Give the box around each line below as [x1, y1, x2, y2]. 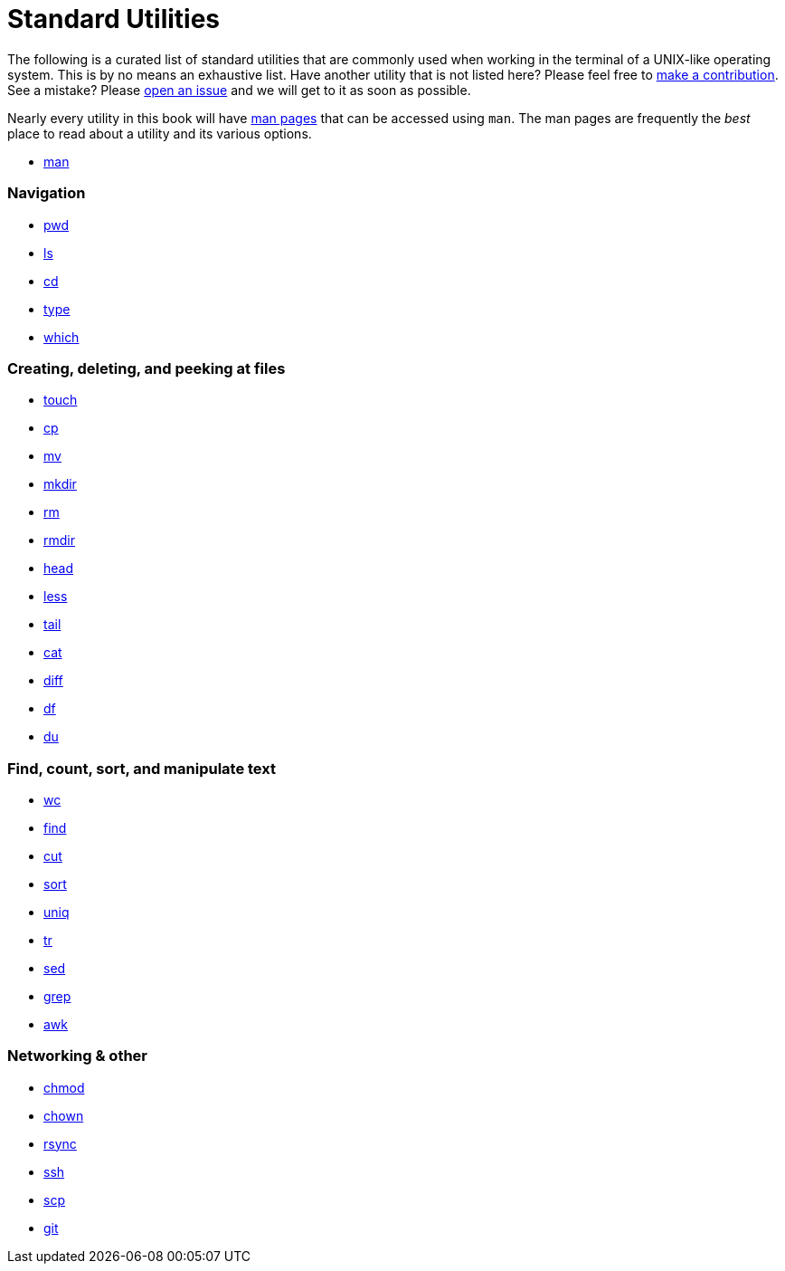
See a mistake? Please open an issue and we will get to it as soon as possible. [7, 81, 471, 98]
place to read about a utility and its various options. [7, 125, 312, 141]
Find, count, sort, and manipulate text [7, 759, 276, 778]
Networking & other [7, 1046, 148, 1066]
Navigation [7, 184, 86, 203]
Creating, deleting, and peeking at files [7, 358, 286, 377]
